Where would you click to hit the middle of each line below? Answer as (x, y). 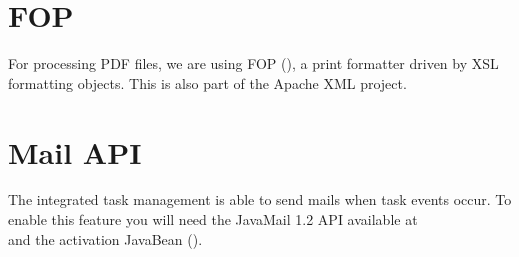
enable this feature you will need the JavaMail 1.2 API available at (213, 219)
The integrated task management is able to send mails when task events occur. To (260, 199)
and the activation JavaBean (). (105, 238)
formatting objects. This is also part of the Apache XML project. (207, 82)
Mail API (75, 151)
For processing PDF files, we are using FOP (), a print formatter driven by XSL (253, 63)
